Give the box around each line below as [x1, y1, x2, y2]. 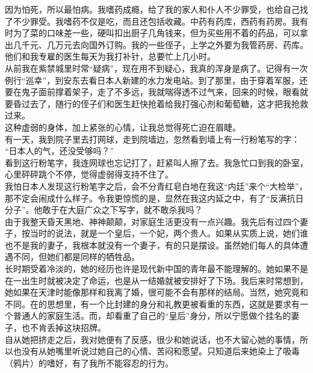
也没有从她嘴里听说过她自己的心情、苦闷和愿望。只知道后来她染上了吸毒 [13, 345, 300, 357]
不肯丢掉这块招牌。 [29, 321, 106, 334]
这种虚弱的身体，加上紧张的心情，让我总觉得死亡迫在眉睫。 [5, 120, 241, 133]
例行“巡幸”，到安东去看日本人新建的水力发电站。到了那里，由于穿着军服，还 [5, 73, 308, 86]
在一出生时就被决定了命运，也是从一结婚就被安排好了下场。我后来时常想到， [5, 274, 308, 286]
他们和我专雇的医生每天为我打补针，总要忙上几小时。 [5, 50, 215, 63]
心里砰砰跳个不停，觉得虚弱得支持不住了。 [5, 168, 173, 180]
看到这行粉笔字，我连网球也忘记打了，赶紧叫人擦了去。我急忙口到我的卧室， [5, 156, 308, 168]
